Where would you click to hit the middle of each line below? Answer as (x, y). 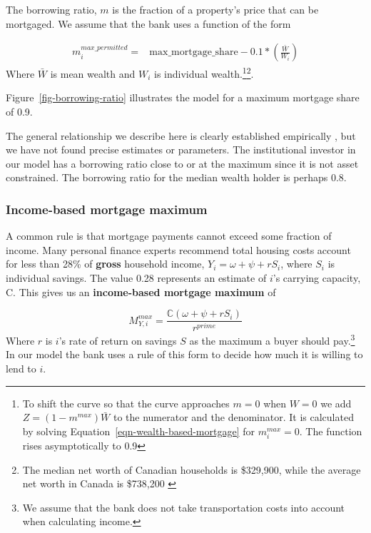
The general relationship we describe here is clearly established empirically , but (181, 135)
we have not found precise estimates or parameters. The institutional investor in (181, 149)
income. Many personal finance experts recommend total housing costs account (178, 249)
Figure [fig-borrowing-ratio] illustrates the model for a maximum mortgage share (183, 97)
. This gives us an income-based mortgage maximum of (144, 291)
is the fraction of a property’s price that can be (215, 9)
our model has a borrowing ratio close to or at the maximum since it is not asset (182, 163)
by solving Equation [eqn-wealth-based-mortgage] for (138, 431)
